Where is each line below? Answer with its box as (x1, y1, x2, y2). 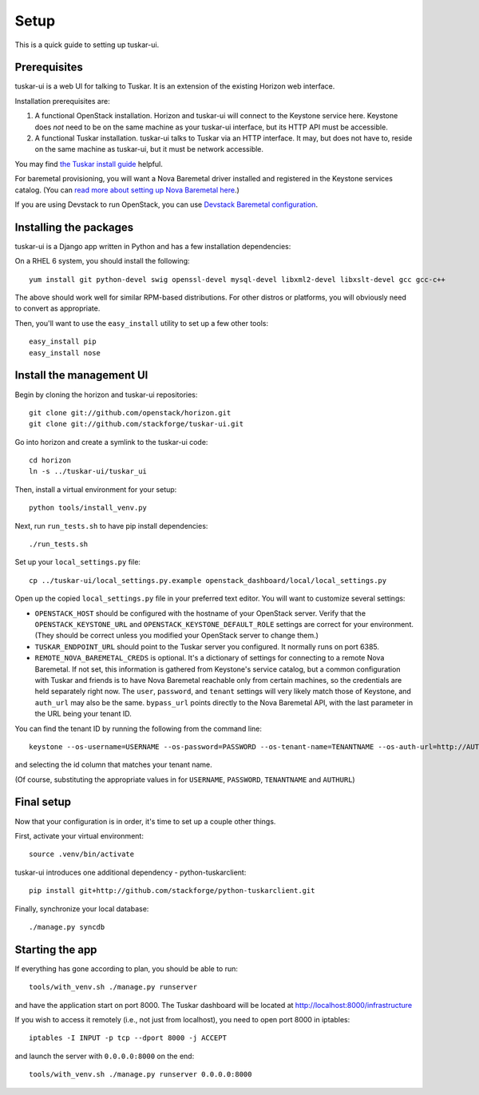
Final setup (14, 795, 72, 809)
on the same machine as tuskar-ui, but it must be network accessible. (34, 145, 263, 154)
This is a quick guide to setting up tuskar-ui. (14, 40, 160, 50)
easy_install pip (29, 337, 97, 347)
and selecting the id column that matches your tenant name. (14, 760, 213, 770)
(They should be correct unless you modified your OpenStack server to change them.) (34, 631, 319, 641)
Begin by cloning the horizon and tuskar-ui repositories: (14, 390, 198, 399)
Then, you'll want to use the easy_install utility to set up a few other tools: (14, 318, 269, 327)
